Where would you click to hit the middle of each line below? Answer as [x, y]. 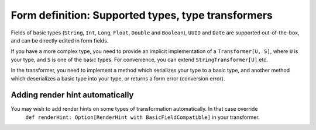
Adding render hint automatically [72, 95]
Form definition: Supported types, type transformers [142, 15]
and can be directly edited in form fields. [60, 40]
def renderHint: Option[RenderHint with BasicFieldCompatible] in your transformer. [142, 117]
